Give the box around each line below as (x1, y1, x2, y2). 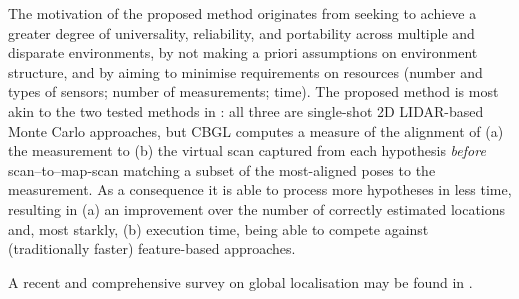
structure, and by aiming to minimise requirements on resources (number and (8, 61, 483, 82)
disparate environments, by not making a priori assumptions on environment (8, 42, 478, 63)
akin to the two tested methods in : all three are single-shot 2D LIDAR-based (8, 100, 484, 121)
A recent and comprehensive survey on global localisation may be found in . (8, 271, 473, 292)
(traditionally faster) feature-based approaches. (8, 238, 296, 259)
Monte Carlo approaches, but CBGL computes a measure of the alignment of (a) (8, 120, 504, 141)
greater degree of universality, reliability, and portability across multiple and (8, 22, 475, 43)
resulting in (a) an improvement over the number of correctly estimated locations (8, 198, 506, 219)
